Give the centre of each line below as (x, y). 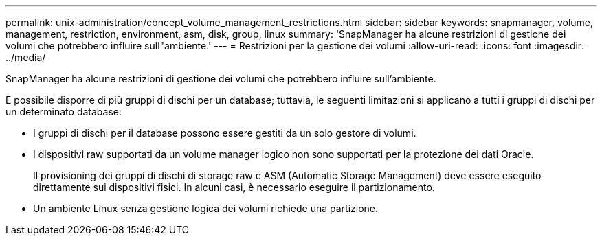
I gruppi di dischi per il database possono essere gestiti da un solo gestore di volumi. (225, 133)
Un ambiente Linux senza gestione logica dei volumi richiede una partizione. (206, 208)
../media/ (26, 57)
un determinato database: (64, 112)
